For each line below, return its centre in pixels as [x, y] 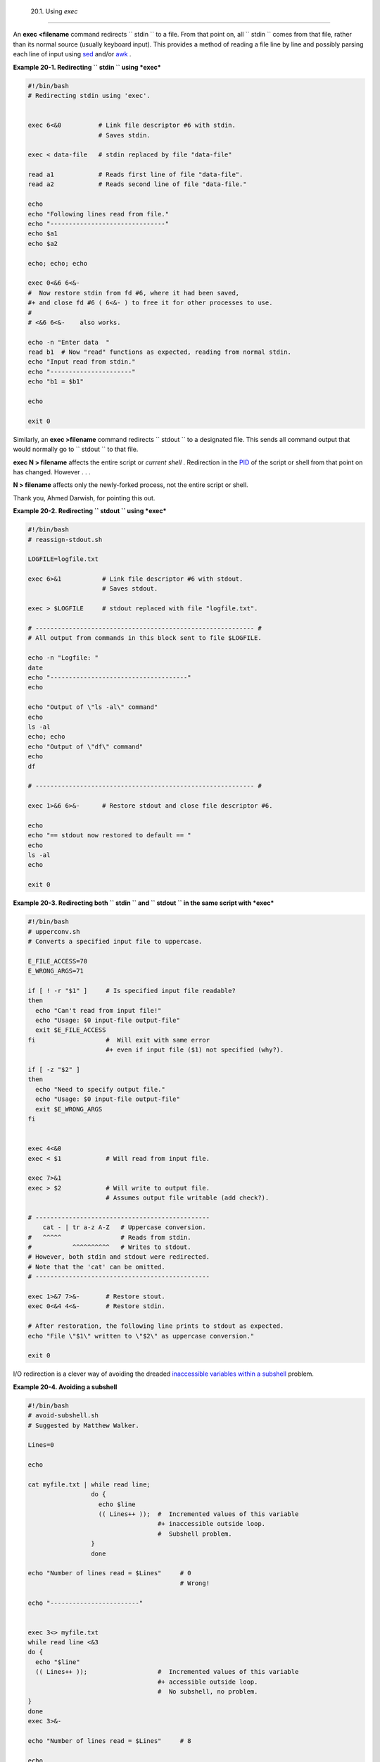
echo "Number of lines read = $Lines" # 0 [109, 1573]
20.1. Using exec [54, 11]
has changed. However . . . [52, 472]
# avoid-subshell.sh [63, 1416]
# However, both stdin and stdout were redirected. [119, 1257]
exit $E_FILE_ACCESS [71, 1030]
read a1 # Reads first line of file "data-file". [135, 175]
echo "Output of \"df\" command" [85, 746]
